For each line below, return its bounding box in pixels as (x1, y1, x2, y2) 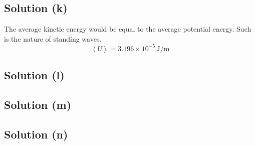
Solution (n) (4, 126, 68, 141)
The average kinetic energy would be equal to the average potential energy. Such (4, 24, 251, 34)
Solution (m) (4, 97, 72, 112)
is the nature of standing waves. (4, 33, 102, 44)
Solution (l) (4, 67, 65, 83)
